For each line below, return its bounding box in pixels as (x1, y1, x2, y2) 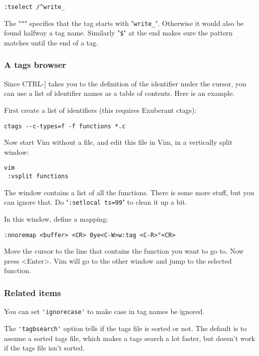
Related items (4, 286, 61, 299)
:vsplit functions (7, 173, 68, 180)
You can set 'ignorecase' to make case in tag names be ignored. (4, 306, 205, 317)
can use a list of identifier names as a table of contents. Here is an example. (4, 88, 235, 98)
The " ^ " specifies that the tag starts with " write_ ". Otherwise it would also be (4, 17, 244, 28)
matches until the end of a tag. (4, 37, 98, 47)
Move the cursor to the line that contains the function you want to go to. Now (4, 246, 244, 256)
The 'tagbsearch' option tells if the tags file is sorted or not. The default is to (4, 323, 247, 333)
